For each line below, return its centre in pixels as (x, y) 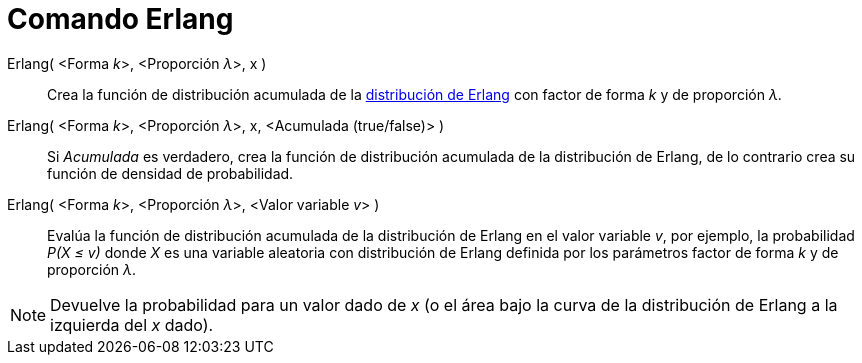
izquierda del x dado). (132, 324)
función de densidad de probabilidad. (170, 173)
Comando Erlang (120, 19)
